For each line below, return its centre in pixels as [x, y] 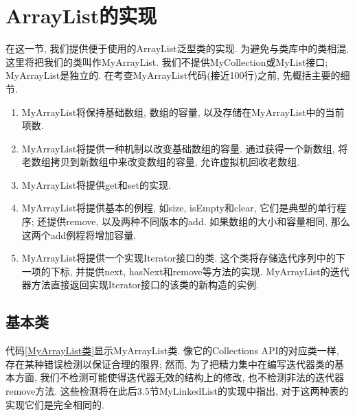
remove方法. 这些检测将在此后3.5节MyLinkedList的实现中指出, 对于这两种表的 [177, 391]
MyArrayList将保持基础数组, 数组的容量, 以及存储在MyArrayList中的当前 [183, 112]
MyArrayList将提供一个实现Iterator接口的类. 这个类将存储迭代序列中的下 [183, 258]
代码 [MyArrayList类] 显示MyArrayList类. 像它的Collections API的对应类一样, [172, 350]
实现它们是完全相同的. [55, 404]
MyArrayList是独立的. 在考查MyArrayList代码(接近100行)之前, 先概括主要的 [173, 75]
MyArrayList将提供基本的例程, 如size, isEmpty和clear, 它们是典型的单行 [179, 208]
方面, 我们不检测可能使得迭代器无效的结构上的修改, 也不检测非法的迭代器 [180, 377]
